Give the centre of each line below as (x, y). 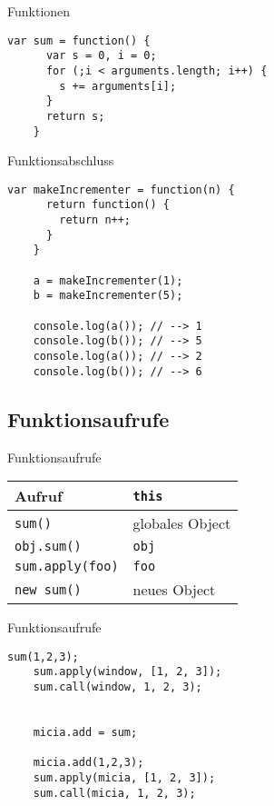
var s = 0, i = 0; (101, 56)
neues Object (174, 590)
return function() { (108, 205)
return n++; (95, 220)
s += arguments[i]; (118, 86)
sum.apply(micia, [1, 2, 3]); (124, 777)
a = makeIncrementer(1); (108, 280)
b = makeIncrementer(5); (108, 296)
